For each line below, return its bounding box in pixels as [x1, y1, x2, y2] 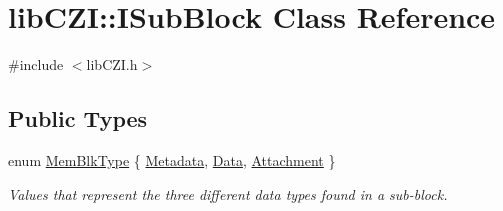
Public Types [8, 103, 148, 134]
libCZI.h [86, 54, 138, 75]
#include [8, 54, 64, 75]
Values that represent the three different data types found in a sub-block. [8, 183, 448, 204]
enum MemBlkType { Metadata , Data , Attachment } [8, 149, 336, 170]
